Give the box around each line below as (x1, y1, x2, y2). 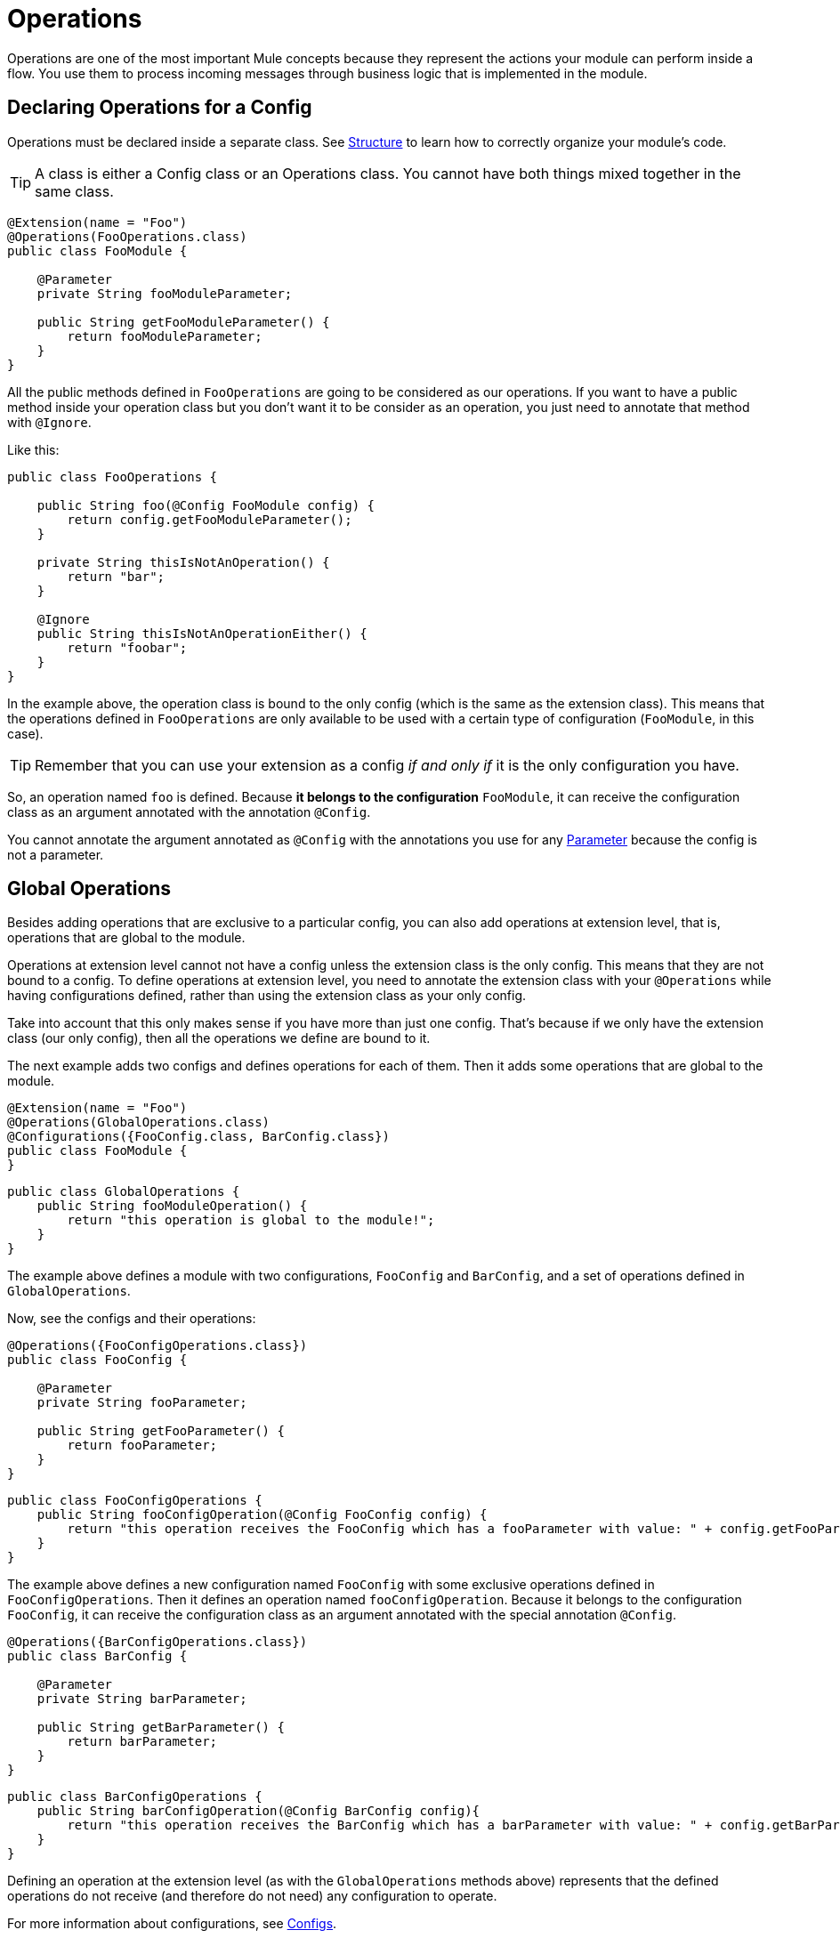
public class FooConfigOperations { (7, 1493, 262, 1508)
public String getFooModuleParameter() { (36, 314, 330, 329)
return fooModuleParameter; (67, 328, 262, 343)
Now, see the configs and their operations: (7, 1311, 256, 1327)
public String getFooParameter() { (36, 1424, 285, 1439)
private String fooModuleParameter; (36, 286, 293, 301)
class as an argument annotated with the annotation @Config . (7, 803, 371, 820)
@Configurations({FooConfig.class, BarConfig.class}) (7, 1129, 390, 1144)
